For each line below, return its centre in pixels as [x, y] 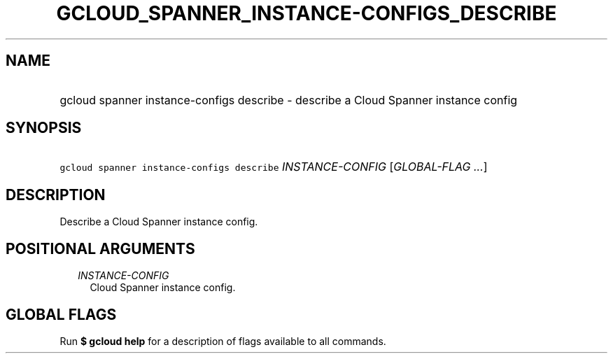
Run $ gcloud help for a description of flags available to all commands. [223, 341]
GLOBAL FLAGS [61, 314]
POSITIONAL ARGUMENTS [100, 248]
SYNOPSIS [44, 128]
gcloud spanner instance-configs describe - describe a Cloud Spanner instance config [289, 100]
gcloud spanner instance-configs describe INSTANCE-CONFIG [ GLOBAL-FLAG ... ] [274, 167]
